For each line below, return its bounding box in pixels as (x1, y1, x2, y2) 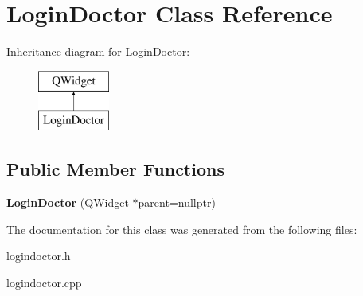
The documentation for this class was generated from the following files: (6, 220, 357, 237)
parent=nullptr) (138, 194, 216, 211)
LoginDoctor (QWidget (6, 194, 129, 211)
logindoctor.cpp (6, 274, 82, 290)
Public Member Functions (6, 157, 224, 181)
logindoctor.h (6, 247, 71, 264)
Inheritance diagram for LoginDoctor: (6, 43, 190, 60)
